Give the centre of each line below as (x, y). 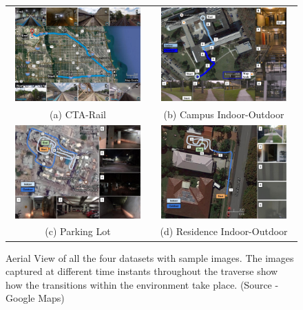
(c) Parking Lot (78, 231)
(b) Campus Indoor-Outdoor (224, 114)
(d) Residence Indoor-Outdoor (224, 231)
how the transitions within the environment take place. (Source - (142, 284)
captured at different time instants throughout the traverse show (142, 271)
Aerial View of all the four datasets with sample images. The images (150, 257)
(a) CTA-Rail (78, 114)
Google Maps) (35, 298)
